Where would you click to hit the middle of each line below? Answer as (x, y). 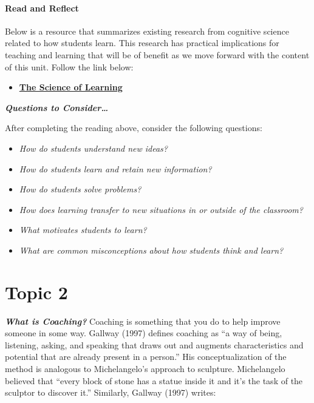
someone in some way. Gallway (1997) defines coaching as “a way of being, (144, 333)
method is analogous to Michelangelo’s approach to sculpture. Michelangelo (145, 369)
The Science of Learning (71, 87)
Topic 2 (36, 292)
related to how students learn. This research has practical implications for (142, 43)
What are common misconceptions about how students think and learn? (151, 250)
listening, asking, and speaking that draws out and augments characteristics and (154, 344)
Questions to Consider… (57, 107)
